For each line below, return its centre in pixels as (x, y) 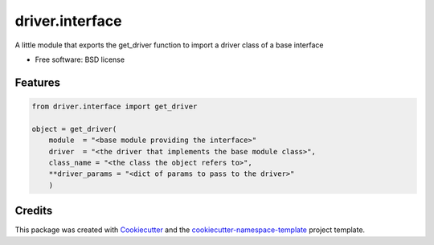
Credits (34, 211)
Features (37, 82)
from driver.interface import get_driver (115, 106)
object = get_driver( (74, 129)
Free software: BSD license (80, 59)
